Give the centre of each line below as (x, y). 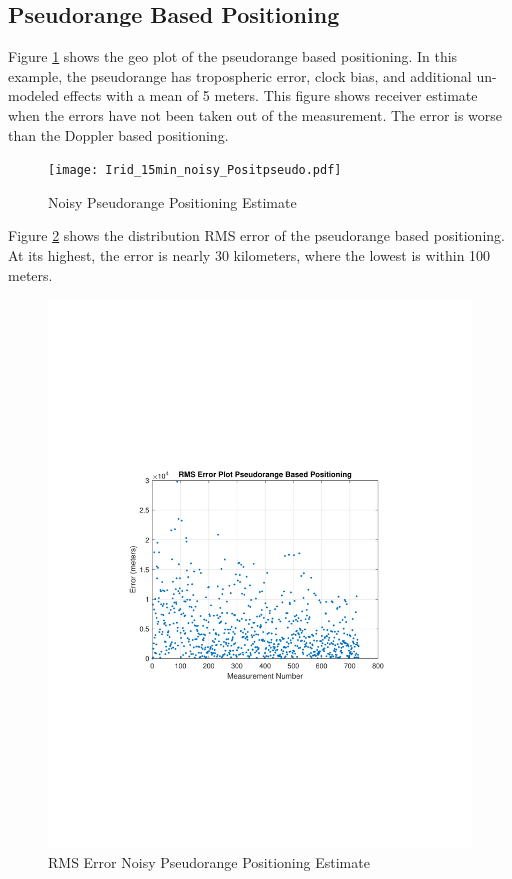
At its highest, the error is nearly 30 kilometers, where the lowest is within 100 (249, 255)
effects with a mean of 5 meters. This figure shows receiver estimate (270, 95)
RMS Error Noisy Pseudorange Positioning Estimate (209, 861)
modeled (33, 95)
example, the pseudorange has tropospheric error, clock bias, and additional (240, 75)
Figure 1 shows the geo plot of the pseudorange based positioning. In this (233, 56)
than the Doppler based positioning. (118, 134)
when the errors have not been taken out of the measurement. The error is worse (255, 114)
